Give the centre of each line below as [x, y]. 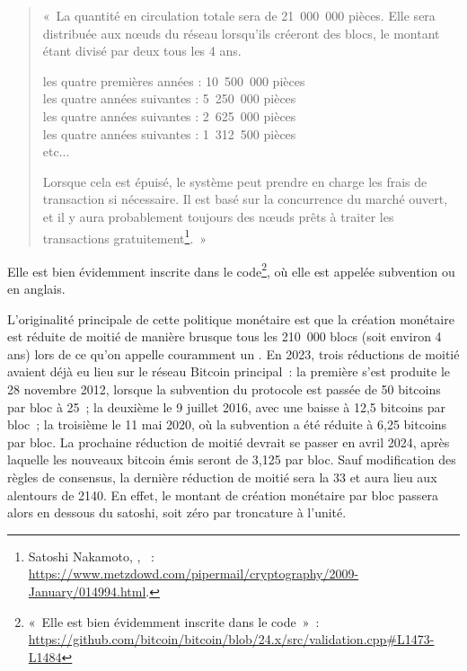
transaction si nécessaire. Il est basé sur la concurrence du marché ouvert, [245, 199]
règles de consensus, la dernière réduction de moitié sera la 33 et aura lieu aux [222, 477]
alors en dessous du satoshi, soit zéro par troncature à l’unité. [177, 512]
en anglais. [36, 289]
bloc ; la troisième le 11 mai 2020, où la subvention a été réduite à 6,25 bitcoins [227, 424]
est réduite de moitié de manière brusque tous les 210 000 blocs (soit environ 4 [225, 336]
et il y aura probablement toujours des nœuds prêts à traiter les [218, 216]
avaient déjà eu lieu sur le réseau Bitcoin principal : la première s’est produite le [229, 371]
